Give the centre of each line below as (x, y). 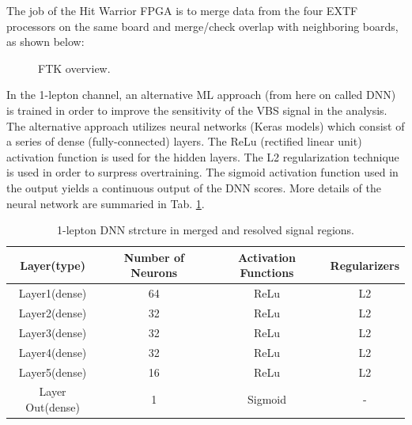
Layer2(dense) (53, 313)
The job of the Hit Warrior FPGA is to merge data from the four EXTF (182, 10)
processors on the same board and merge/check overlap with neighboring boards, (202, 26)
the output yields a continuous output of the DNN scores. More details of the (194, 187)
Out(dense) (53, 406)
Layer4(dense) (53, 352)
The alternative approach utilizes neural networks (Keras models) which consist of (206, 125)
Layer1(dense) (53, 293)
